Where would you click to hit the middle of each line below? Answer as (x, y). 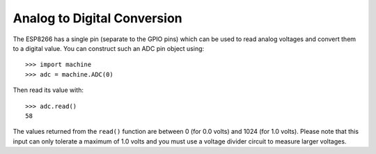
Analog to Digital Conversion (97, 18)
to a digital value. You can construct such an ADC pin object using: (109, 48)
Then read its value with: (48, 90)
